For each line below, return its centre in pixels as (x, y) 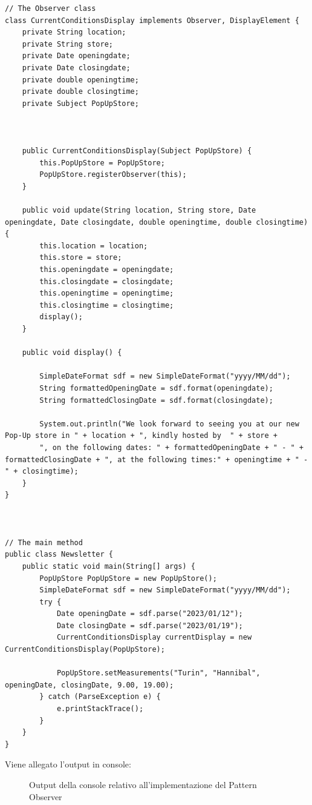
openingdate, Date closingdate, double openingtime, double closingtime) (157, 222)
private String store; (67, 44)
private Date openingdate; (76, 56)
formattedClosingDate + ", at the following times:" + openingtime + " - (157, 459)
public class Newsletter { (59, 555)
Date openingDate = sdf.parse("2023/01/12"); (150, 614)
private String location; (74, 32)
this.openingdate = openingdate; (107, 270)
